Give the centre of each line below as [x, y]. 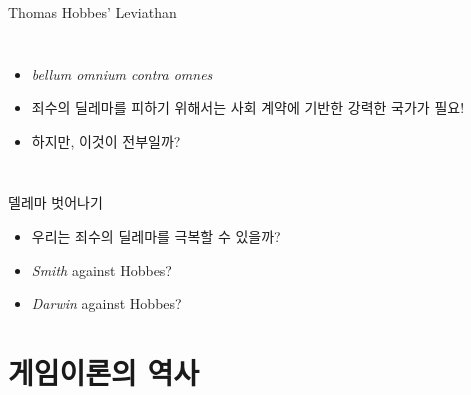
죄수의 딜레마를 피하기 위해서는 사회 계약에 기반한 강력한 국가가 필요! [248, 107]
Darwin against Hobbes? [106, 303]
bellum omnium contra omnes [122, 73]
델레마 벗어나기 [55, 202]
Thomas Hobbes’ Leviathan [92, 12]
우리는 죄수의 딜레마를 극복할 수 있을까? [156, 235]
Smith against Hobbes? [101, 269]
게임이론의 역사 [104, 371]
